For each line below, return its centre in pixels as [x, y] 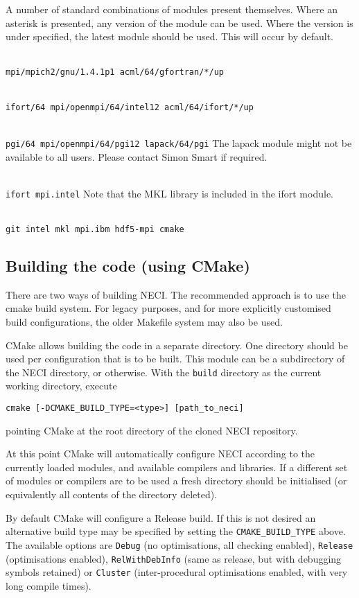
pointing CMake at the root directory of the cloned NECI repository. [152, 430]
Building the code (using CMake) [128, 266]
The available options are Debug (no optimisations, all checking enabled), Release [179, 544]
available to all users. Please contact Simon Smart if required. [137, 156]
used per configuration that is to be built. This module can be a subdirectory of [175, 359]
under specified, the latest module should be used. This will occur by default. [169, 36]
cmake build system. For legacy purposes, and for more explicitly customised [168, 308]
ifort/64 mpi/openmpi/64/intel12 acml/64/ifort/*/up [130, 107]
